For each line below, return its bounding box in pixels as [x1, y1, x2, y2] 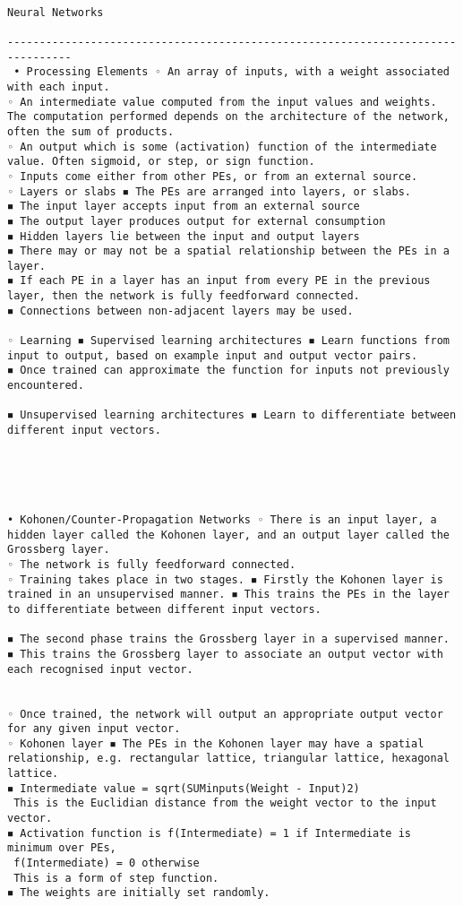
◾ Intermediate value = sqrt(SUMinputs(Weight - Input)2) [7, 781, 360, 795]
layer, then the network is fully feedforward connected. [7, 289, 360, 303]
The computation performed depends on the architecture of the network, [7, 110, 450, 124]
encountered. [7, 379, 84, 393]
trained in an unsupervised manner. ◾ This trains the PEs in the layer [7, 588, 450, 601]
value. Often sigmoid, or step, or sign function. [7, 155, 315, 168]
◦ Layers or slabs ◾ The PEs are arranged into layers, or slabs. [7, 185, 412, 198]
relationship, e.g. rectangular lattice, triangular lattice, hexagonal [7, 752, 450, 765]
